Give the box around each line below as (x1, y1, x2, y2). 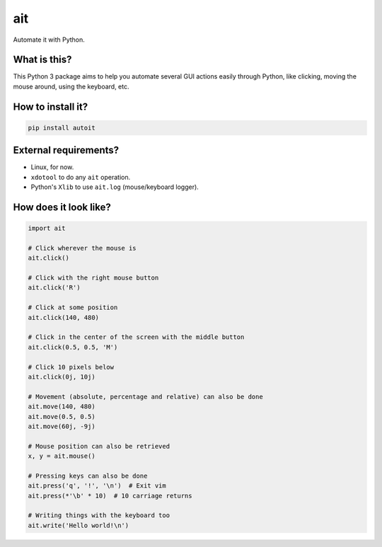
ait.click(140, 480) (28, 313, 99, 321)
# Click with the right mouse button (28, 274, 159, 282)
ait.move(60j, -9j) (28, 422, 95, 430)
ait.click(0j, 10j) (28, 372, 95, 381)
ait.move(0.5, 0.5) (28, 413, 95, 420)
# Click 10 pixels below (28, 363, 115, 371)
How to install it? (13, 100, 88, 113)
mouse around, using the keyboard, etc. (13, 82, 130, 91)
